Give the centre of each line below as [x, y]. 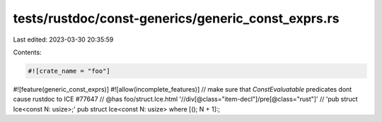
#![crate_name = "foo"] [69, 71]
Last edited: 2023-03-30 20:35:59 [63, 39]
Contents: [27, 52]
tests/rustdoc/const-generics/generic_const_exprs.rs [176, 18]
